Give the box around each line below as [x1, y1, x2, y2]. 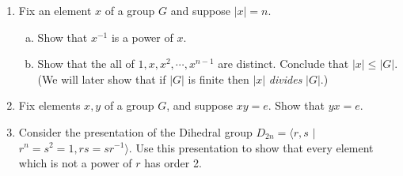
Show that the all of [37, 55, 135, 72]
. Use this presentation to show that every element [128, 139, 374, 155]
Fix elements [18, 97, 81, 114]
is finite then [188, 70, 249, 87]
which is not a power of [18, 155, 132, 171]
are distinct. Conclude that [218, 55, 349, 72]
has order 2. [144, 155, 202, 171]
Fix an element [18, 2, 92, 18]
